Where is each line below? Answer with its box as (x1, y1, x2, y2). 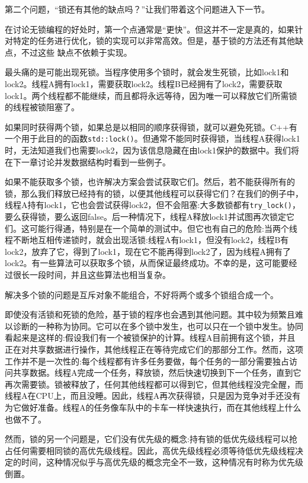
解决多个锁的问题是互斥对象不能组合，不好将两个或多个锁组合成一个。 (5, 288, 278, 300)
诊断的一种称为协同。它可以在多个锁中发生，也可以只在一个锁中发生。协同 (12, 319, 303, 332)
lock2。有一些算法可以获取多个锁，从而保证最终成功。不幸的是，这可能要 (5, 257, 289, 269)
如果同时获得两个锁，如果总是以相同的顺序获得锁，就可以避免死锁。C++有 (5, 120, 297, 133)
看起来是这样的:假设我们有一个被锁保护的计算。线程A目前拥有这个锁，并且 (5, 331, 296, 344)
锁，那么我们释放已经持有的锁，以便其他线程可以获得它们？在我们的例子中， (5, 187, 303, 199)
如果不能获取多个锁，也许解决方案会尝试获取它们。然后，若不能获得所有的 (5, 175, 295, 188)
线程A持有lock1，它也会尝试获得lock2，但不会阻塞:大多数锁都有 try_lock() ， (5, 199, 300, 211)
